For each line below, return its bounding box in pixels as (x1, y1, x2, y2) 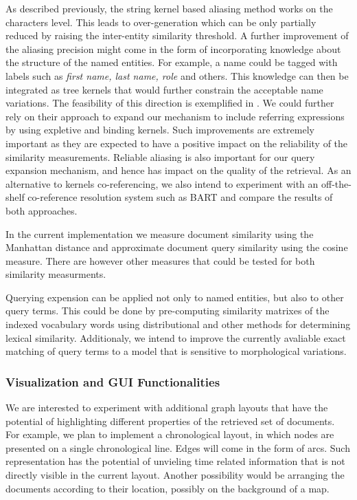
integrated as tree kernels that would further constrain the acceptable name (5, 82, 323, 96)
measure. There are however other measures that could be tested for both (5, 253, 315, 268)
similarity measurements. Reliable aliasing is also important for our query (5, 149, 315, 164)
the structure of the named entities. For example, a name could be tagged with (5, 55, 338, 69)
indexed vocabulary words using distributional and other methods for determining (5, 317, 351, 331)
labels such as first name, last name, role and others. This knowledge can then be (5, 68, 349, 83)
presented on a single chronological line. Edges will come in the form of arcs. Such (5, 440, 350, 455)
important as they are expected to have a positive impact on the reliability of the (5, 135, 348, 150)
